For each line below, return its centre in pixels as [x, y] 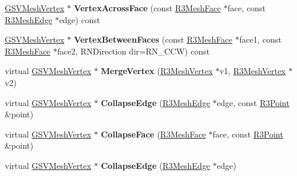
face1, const [260, 39]
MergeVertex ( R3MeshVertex [157, 71]
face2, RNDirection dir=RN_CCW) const [133, 51]
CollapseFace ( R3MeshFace [153, 134]
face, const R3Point [248, 134]
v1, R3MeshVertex [253, 71]
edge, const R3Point [253, 102]
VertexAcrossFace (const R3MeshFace [147, 8]
